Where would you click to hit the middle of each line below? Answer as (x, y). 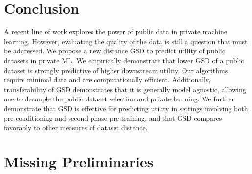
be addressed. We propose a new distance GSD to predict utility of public (115, 51)
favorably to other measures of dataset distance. (76, 128)
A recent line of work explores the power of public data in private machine (116, 32)
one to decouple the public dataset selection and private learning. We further (119, 99)
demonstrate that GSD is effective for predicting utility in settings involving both (126, 108)
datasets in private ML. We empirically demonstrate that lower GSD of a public (124, 60)
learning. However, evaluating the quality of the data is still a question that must (126, 41)
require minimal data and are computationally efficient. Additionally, (107, 80)
